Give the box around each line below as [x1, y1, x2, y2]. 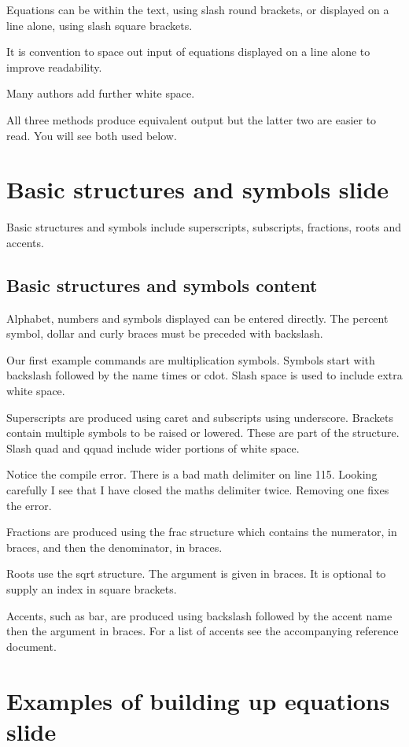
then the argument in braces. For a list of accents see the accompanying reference [6, 623, 399, 639]
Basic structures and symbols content [6, 272, 318, 297]
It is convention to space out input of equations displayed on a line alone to [6, 43, 370, 60]
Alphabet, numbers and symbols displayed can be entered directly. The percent [6, 309, 389, 326]
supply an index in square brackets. [6, 580, 177, 597]
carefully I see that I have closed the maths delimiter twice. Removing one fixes [6, 482, 389, 498]
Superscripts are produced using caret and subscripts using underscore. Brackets [6, 409, 394, 425]
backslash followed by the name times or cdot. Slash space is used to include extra [6, 367, 403, 383]
